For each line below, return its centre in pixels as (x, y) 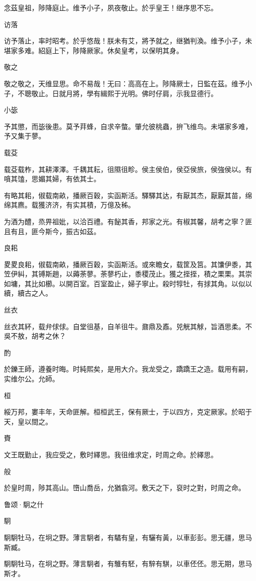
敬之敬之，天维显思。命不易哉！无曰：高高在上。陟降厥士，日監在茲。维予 (125, 83)
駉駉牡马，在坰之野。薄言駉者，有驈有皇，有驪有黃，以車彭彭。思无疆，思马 (128, 537)
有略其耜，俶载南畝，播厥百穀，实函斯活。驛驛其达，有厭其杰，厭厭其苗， (125, 195)
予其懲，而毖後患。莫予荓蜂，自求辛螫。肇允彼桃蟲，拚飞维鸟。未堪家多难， (128, 126)
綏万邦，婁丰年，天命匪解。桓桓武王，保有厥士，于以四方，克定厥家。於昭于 (128, 412)
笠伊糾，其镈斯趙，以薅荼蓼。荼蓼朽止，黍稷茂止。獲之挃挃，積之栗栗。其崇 (128, 274)
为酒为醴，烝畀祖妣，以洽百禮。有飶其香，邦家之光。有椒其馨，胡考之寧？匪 (128, 221)
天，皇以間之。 (28, 421)
